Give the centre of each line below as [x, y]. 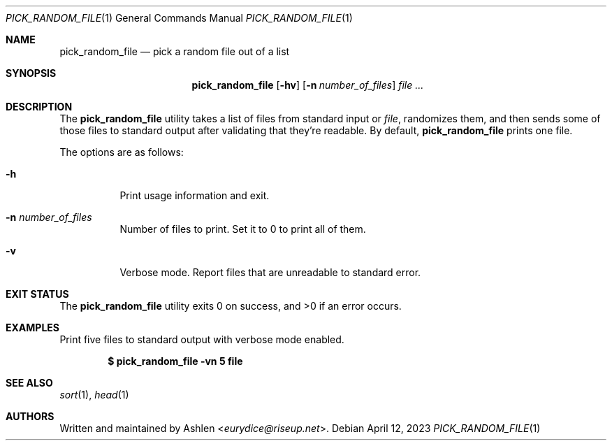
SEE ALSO [29, 383]
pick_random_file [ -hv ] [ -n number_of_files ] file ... [308, 85]
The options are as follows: [122, 152]
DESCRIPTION [39, 107]
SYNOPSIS [31, 73]
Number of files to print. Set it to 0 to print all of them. [243, 229]
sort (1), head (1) [94, 395]
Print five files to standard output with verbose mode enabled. [202, 339]
